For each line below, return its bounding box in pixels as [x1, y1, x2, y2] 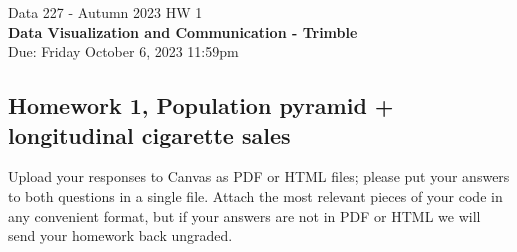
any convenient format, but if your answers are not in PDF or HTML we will [8, 205, 481, 226]
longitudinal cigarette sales [8, 119, 291, 150]
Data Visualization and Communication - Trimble [8, 21, 358, 42]
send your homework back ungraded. [8, 225, 233, 246]
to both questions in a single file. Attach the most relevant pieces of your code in [8, 185, 503, 206]
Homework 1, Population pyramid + [8, 90, 394, 121]
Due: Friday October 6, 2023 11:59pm [8, 41, 239, 62]
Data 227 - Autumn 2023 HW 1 [8, 2, 203, 22]
